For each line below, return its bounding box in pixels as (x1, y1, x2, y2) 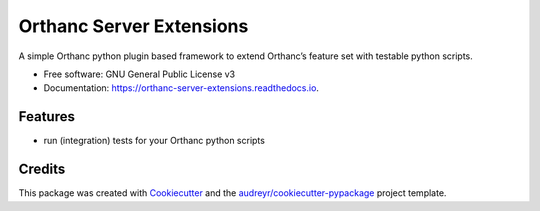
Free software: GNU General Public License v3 (43, 68, 236, 80)
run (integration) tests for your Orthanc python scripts (43, 135, 265, 147)
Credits (18, 161, 66, 178)
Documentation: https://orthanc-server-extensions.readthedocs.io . (43, 82, 320, 94)
